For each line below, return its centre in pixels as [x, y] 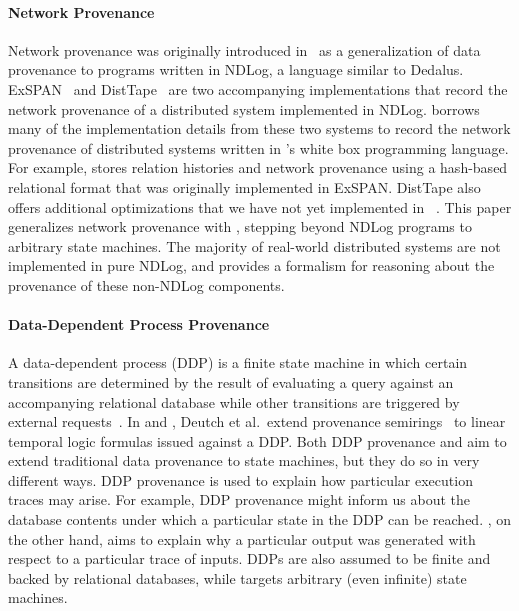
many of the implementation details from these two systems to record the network [259, 128]
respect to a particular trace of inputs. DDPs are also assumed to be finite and [249, 558]
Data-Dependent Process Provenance [139, 324]
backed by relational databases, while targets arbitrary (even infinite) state [237, 577]
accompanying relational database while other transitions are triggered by [234, 401]
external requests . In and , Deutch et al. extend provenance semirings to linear [257, 421]
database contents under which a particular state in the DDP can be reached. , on [260, 519]
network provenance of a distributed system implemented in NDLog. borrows [244, 108]
